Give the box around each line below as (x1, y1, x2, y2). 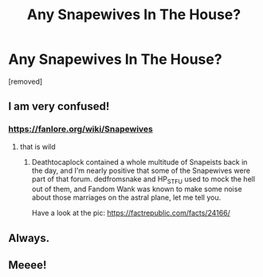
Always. (8, 231, 50, 244)
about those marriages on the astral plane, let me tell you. (31, 193, 222, 202)
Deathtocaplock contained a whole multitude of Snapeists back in (31, 157, 248, 166)
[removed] (8, 76, 43, 86)
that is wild (19, 142, 56, 151)
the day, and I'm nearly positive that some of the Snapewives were (31, 166, 251, 175)
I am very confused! (8, 99, 110, 113)
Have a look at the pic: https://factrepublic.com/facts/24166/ (31, 209, 231, 218)
